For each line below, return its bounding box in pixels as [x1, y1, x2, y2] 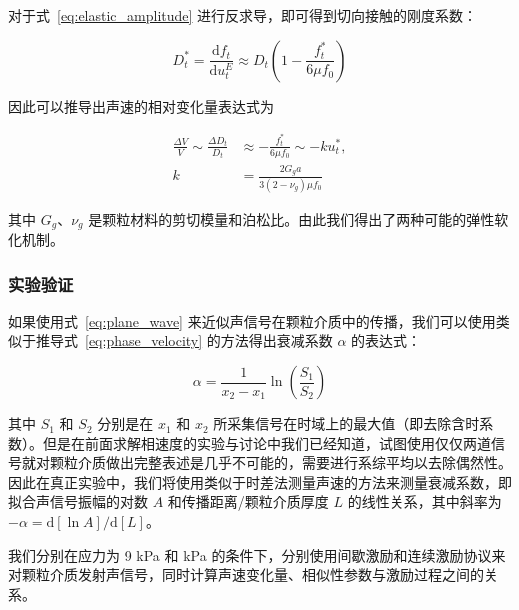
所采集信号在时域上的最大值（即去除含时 [213, 413, 480, 434]
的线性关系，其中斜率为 [347, 491, 502, 512]
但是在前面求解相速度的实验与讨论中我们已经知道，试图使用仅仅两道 [42, 432, 491, 453]
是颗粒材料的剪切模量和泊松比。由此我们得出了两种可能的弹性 [88, 208, 495, 229]
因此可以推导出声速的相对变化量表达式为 [8, 95, 274, 116]
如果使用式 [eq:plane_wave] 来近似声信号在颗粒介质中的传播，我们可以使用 [8, 310, 496, 331]
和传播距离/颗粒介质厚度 [167, 491, 329, 512]
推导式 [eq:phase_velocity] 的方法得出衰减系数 [35, 330, 333, 351]
